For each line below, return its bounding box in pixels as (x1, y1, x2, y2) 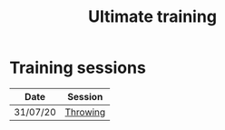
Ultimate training (87, 6, 218, 27)
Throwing (64, 105, 106, 118)
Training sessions (9, 57, 147, 78)
